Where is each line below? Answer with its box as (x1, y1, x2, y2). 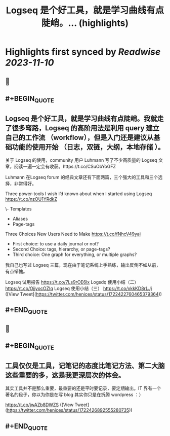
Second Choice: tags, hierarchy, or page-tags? (12, 246, 110, 252)
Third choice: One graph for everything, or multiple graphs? (12, 251, 137, 258)
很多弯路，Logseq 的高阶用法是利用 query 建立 (12, 124, 159, 132)
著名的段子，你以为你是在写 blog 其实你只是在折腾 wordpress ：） (5, 391, 144, 398)
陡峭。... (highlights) (41, 17, 129, 29)
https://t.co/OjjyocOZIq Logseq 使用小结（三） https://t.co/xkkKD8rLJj (5, 285, 152, 292)
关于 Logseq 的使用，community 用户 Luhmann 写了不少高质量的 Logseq (5, 157, 158, 163)
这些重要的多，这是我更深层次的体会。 (5, 371, 125, 379)
